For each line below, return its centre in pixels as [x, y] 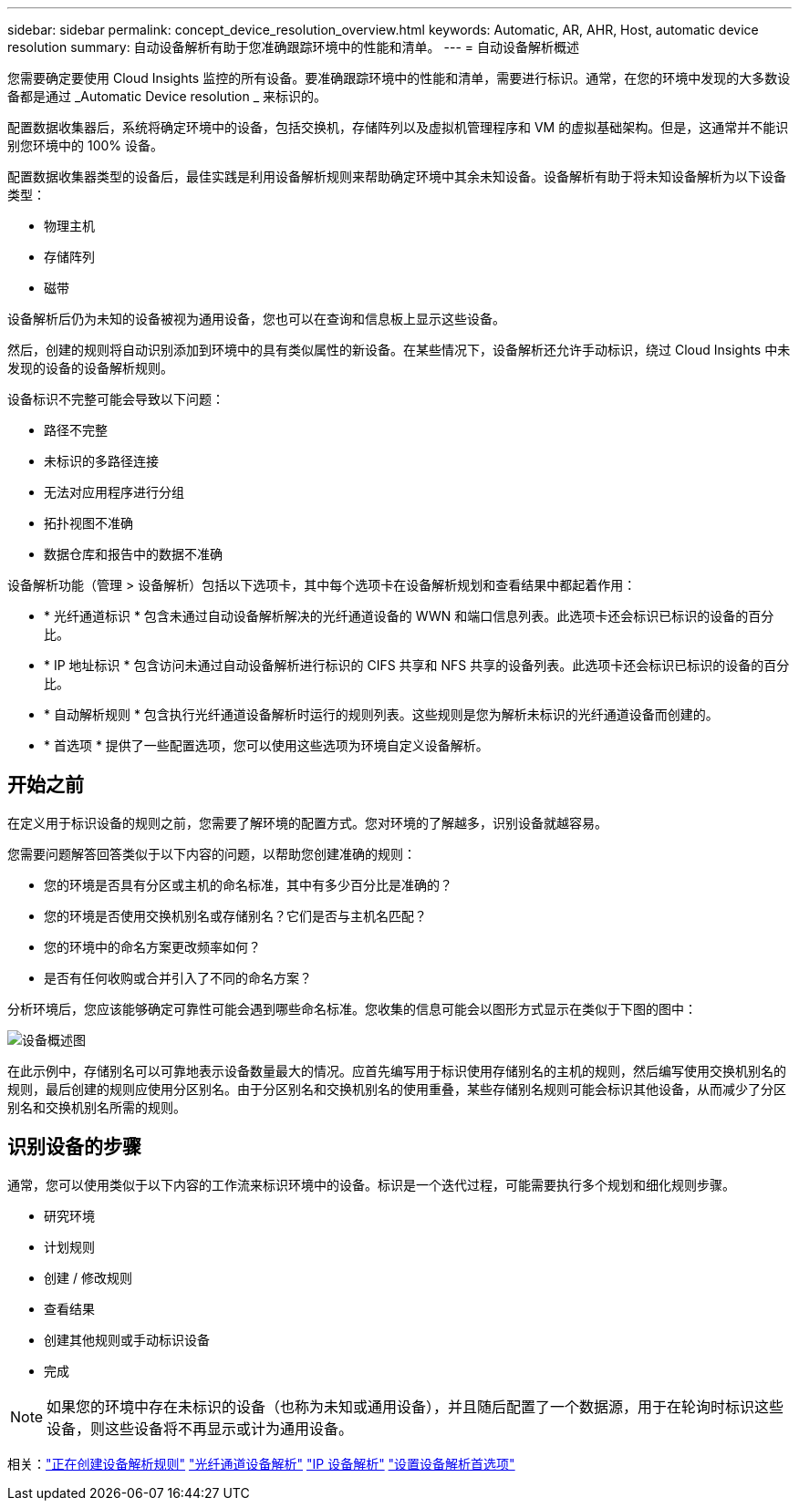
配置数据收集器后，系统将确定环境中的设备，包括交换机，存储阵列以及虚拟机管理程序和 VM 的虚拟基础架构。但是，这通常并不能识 [398, 127]
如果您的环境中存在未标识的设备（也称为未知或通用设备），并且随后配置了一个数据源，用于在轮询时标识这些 [415, 1406]
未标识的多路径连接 [101, 461]
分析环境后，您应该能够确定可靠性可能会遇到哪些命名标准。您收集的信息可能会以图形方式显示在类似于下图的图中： [352, 1008]
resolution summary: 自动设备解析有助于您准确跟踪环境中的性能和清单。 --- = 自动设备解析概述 [294, 47]
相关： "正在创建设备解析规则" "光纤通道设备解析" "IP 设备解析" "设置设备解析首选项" [261, 1463]
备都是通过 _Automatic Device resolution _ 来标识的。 [167, 96]
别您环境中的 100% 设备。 [85, 145]
